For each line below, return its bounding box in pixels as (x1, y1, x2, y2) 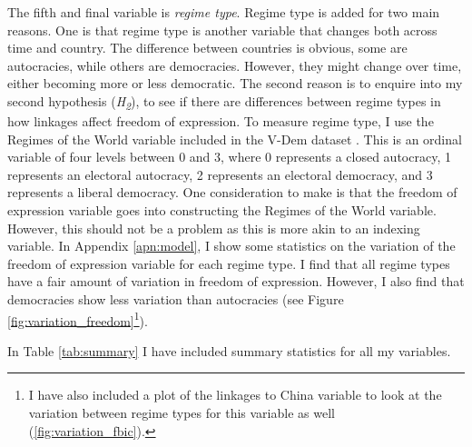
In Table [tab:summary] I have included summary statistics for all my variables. (7, 341, 451, 360)
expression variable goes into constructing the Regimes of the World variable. (7, 201, 437, 220)
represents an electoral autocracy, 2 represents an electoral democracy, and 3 (7, 164, 433, 184)
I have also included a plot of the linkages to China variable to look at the (28, 385, 442, 404)
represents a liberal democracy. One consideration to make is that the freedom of (7, 183, 457, 202)
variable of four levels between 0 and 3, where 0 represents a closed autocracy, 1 (7, 147, 451, 166)
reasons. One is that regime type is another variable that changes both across (7, 20, 438, 39)
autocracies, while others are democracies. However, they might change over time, (7, 55, 462, 74)
